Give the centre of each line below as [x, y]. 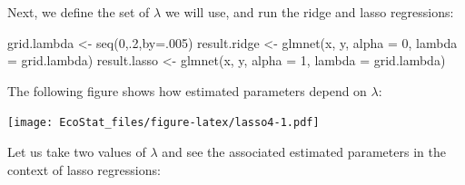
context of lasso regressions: [84, 169]
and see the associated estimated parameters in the [304, 152]
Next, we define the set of [79, 12]
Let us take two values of [77, 152]
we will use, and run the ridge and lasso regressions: [309, 12]
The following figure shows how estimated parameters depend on [187, 90]
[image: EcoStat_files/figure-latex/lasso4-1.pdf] [163, 123]
